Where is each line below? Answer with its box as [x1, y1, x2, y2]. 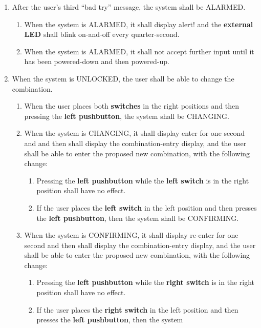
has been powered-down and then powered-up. [24, 56, 169, 67]
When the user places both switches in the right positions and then [24, 100, 240, 111]
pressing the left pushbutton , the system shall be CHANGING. [24, 110, 229, 121]
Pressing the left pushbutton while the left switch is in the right [36, 175, 249, 186]
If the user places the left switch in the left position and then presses [36, 202, 257, 213]
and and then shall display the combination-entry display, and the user [24, 137, 247, 148]
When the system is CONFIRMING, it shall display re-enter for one [24, 230, 238, 240]
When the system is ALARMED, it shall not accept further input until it [24, 46, 254, 56]
